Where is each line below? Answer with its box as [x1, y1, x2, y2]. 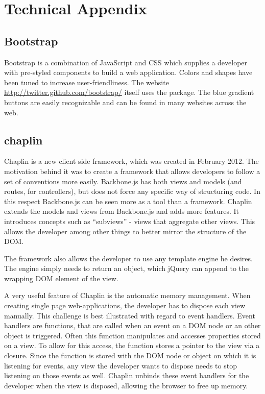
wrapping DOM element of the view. [4, 273, 118, 283]
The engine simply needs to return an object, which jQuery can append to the [4, 263, 249, 274]
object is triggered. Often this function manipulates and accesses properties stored [4, 330, 261, 340]
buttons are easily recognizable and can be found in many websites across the [4, 96, 247, 107]
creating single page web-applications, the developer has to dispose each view [4, 300, 246, 311]
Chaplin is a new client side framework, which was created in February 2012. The [4, 156, 259, 166]
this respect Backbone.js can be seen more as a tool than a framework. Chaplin [4, 195, 252, 206]
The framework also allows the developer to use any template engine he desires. [4, 253, 253, 263]
